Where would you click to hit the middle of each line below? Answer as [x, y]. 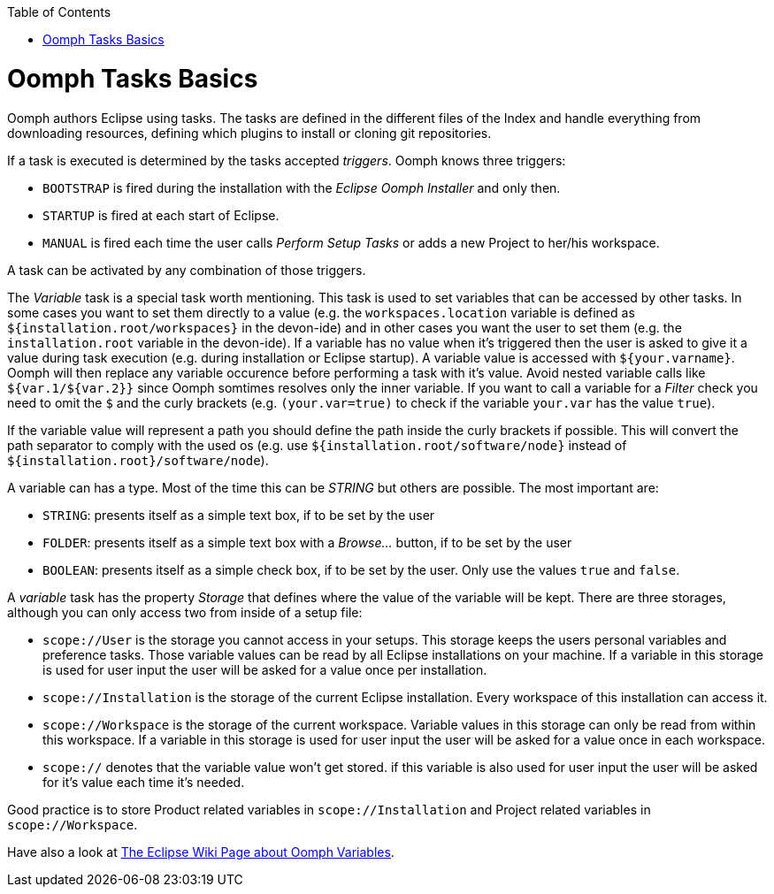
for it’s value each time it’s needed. [144, 782]
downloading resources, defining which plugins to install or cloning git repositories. [249, 133]
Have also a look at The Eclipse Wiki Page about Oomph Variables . [201, 852]
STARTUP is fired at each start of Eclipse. [161, 215]
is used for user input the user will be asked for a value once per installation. [265, 669]
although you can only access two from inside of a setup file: [185, 612]
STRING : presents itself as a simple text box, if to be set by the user [239, 515]
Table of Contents [59, 12]
